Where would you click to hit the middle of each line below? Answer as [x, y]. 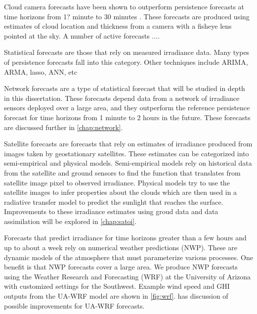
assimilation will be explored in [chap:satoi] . [70, 221]
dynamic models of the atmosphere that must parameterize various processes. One [128, 257]
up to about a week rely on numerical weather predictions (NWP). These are [121, 247]
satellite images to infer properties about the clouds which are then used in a [121, 192]
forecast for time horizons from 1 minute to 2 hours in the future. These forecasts [127, 117]
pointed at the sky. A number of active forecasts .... [82, 35]
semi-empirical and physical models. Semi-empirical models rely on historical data [128, 163]
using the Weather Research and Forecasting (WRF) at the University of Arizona [128, 276]
